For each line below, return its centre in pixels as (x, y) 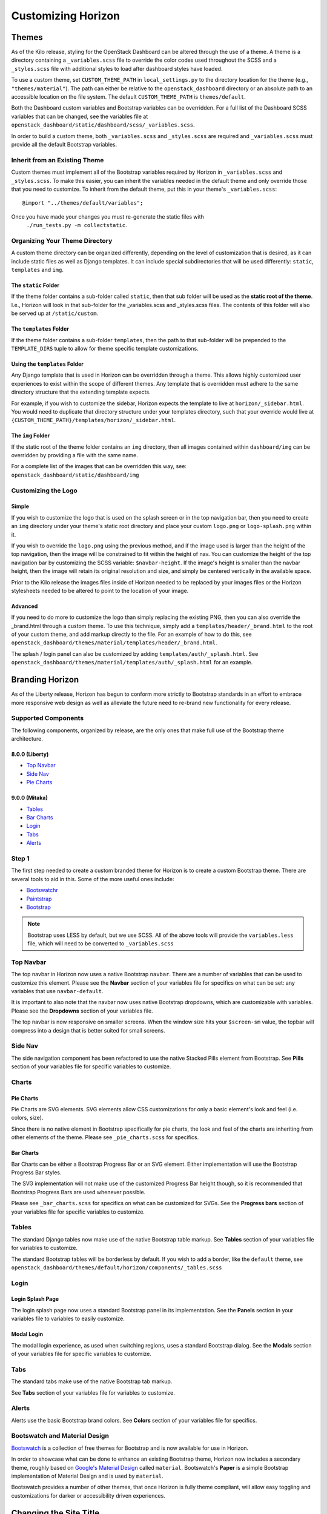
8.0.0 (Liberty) (30, 755)
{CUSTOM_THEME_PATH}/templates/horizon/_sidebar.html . (93, 420)
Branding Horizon (45, 680)
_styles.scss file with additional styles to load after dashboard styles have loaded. (117, 68)
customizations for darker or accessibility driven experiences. (88, 1495)
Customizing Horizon (66, 16)
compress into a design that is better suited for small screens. (88, 1030)
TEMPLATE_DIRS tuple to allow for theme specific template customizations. (105, 348)
